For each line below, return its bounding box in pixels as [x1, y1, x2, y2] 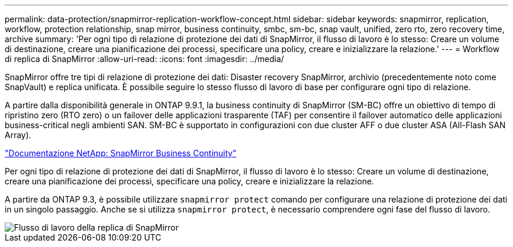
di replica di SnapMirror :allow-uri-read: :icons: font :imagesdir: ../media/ [5, 54, 284, 64]
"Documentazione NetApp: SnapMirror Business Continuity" [5, 148, 237, 158]
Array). [5, 130, 32, 140]
